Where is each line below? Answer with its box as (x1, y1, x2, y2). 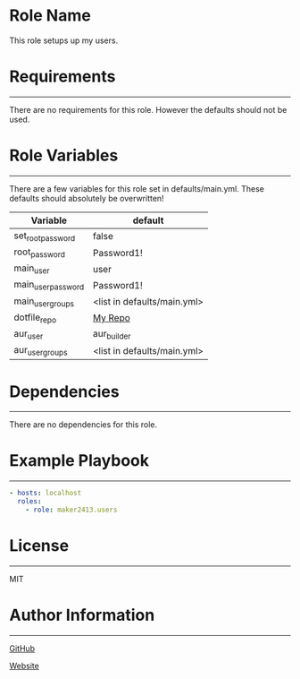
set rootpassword (13, 229, 76, 243)
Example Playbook (9, 451, 150, 471)
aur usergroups (13, 344, 68, 358)
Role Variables (9, 145, 119, 166)
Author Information (9, 605, 155, 625)
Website (9, 660, 40, 671)
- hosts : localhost (9, 489, 82, 498)
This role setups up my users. (9, 35, 119, 46)
